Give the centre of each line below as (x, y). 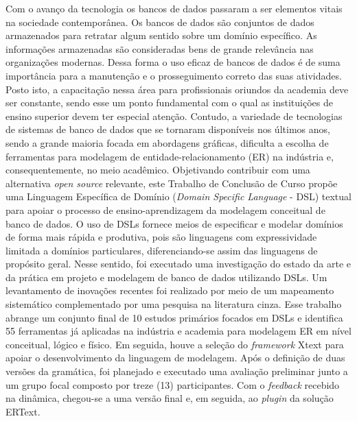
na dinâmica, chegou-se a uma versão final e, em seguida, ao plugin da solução (170, 398)
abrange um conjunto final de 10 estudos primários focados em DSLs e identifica (174, 317)
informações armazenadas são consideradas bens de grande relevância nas (160, 48)
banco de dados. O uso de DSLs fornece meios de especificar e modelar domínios (174, 223)
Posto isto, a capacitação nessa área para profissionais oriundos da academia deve (177, 89)
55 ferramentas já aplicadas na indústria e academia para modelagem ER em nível (178, 331)
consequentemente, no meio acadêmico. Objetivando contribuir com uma (158, 170)
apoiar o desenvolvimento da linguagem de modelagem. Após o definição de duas (175, 358)
